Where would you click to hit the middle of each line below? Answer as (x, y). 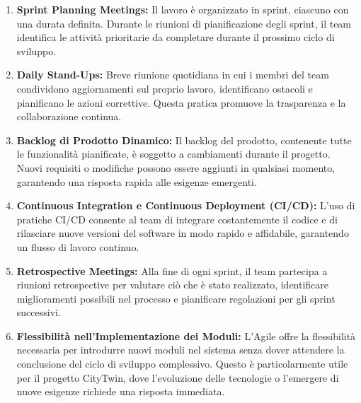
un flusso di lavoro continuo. (78, 246)
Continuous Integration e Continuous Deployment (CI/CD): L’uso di (186, 205)
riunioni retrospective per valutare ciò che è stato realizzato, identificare (173, 285)
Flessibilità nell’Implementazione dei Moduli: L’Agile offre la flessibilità (186, 335)
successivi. (39, 312)
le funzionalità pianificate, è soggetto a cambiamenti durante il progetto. (173, 154)
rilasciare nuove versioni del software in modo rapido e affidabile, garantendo (183, 233)
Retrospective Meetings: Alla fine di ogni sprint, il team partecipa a (172, 270)
